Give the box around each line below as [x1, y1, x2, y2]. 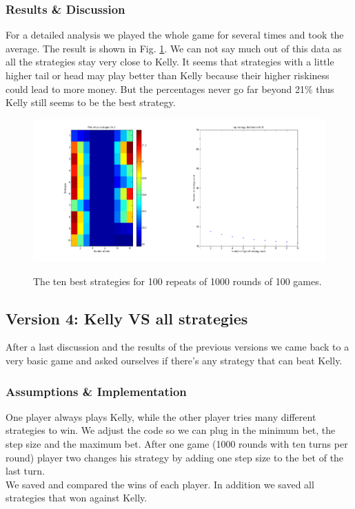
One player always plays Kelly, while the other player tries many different [6, 409, 316, 424]
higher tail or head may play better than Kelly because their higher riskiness [6, 68, 329, 82]
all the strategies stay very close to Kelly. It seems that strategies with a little [6, 54, 334, 69]
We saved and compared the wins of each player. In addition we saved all [6, 477, 314, 491]
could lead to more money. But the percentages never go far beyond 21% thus [6, 81, 334, 96]
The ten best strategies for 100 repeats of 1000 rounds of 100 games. [33, 273, 322, 288]
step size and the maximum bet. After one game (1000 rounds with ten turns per [6, 436, 348, 450]
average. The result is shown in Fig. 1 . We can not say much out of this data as [6, 41, 342, 55]
